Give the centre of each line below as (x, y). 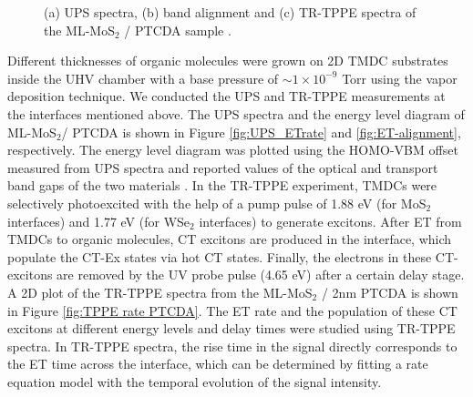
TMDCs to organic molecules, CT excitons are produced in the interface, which (230, 239)
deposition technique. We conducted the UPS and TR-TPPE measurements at (226, 96)
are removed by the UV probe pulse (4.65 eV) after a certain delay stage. (261, 275)
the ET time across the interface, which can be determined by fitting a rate (218, 364)
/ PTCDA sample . (178, 30)
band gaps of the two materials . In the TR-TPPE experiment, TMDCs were (222, 185)
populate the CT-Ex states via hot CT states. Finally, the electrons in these (220, 256)
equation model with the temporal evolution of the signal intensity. (195, 381)
